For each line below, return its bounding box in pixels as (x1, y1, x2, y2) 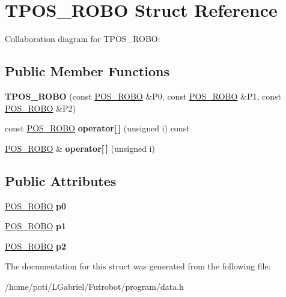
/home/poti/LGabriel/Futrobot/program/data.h (5, 280, 184, 292)
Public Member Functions (5, 62, 169, 80)
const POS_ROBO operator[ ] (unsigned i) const (5, 122, 190, 134)
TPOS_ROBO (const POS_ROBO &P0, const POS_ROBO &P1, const (5, 89, 281, 102)
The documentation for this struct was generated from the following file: (5, 260, 271, 272)
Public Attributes (5, 171, 117, 190)
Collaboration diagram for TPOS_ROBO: (5, 32, 160, 45)
